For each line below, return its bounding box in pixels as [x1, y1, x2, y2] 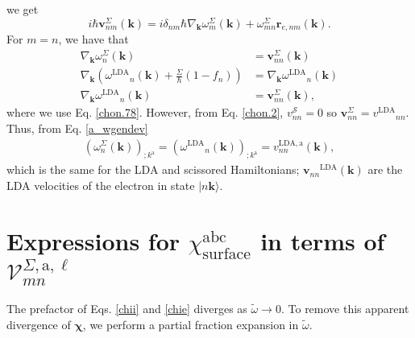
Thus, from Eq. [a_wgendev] [6, 119, 148, 136]
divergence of [6, 315, 71, 332]
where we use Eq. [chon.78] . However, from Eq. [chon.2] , [6, 104, 284, 121]
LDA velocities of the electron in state [6, 176, 195, 193]
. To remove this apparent [280, 299, 409, 316]
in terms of [260, 224, 385, 257]
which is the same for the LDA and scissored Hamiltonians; [6, 161, 300, 178]
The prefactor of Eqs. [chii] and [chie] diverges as [6, 299, 247, 316]
